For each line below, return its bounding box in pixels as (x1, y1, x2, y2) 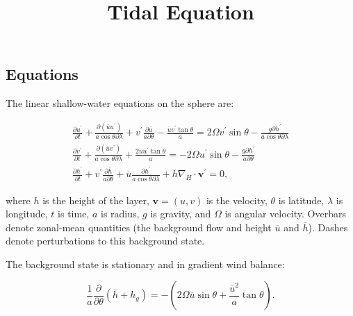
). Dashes (308, 219, 348, 234)
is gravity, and (150, 206, 211, 221)
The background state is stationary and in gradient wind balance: (6, 256, 285, 271)
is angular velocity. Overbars (224, 206, 346, 221)
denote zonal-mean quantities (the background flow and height (6, 219, 272, 234)
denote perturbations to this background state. (6, 233, 205, 248)
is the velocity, (206, 192, 268, 207)
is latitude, (278, 192, 325, 207)
